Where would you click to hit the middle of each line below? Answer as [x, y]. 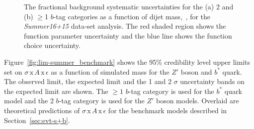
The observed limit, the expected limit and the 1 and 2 [88, 81]
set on [13, 71]
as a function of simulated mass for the [110, 71]
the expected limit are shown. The [56, 91]
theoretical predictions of [42, 110]
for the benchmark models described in [168, 110]
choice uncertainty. [52, 45]
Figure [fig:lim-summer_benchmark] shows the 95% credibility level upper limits [127, 62]
